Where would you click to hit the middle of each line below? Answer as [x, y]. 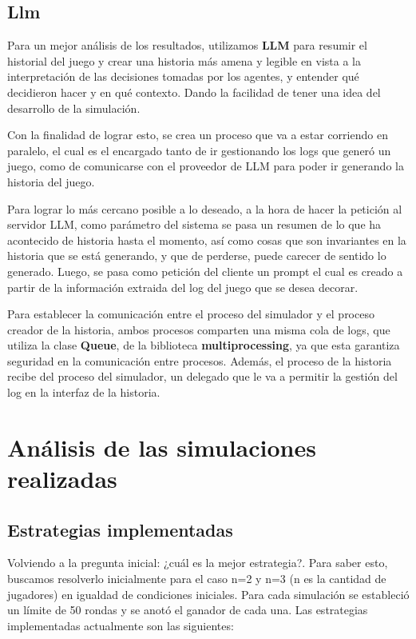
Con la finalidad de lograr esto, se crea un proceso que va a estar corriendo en [198, 135]
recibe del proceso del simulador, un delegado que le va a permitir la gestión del [202, 376]
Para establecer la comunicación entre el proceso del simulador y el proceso [191, 314]
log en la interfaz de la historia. [84, 392]
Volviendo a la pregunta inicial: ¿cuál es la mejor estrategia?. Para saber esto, [198, 563]
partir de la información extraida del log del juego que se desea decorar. [183, 287]
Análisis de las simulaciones [162, 447]
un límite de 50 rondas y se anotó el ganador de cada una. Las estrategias [188, 610]
